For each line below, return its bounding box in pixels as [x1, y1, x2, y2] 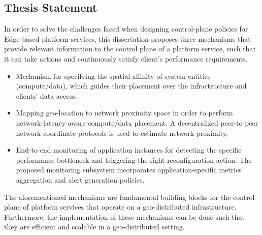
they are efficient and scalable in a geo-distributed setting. [4, 221, 185, 232]
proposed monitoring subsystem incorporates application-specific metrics [16, 164, 242, 175]
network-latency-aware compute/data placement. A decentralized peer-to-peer [16, 117, 258, 128]
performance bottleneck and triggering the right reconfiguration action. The [16, 154, 252, 165]
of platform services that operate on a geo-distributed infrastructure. [23, 201, 237, 212]
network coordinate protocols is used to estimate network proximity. [16, 127, 228, 138]
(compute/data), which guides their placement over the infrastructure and [16, 80, 247, 91]
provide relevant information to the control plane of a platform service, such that [4, 43, 256, 54]
